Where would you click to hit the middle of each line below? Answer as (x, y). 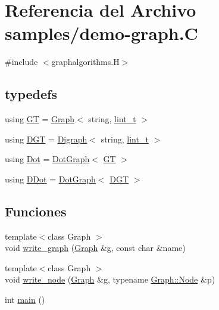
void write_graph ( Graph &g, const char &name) (95, 248)
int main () (25, 300)
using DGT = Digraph (46, 139)
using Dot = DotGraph (47, 159)
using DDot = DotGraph (50, 179)
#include (21, 62)
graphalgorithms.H (85, 62)
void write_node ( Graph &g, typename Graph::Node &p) (110, 279)
